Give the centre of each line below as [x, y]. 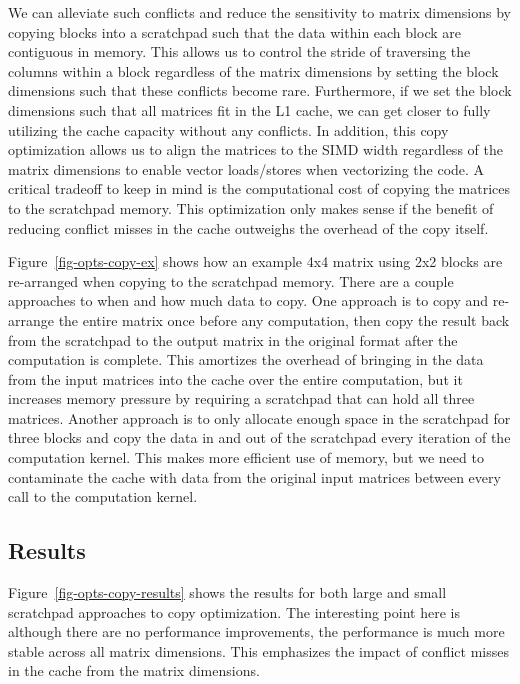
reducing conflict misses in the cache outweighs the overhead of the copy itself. [248, 227]
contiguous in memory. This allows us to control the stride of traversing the [239, 51]
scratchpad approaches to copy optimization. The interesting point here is [234, 611]
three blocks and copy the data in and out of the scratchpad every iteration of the [259, 437]
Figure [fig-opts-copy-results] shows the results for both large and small [227, 592]
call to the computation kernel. [103, 496]
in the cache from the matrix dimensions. [134, 670]
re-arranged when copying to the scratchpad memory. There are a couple [231, 280]
